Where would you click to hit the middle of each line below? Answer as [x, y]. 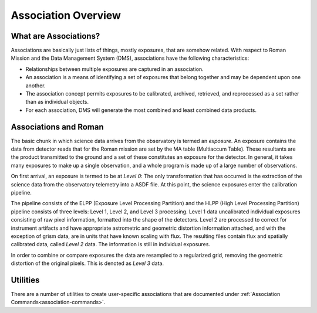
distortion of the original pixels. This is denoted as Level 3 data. [87, 263]
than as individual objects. [57, 102]
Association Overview [66, 15]
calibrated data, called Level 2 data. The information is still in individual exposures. [111, 244]
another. [36, 86]
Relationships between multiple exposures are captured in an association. [114, 69]
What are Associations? [55, 36]
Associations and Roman [57, 127]
